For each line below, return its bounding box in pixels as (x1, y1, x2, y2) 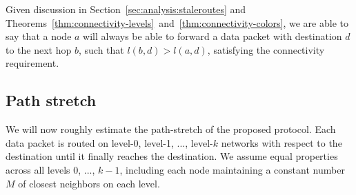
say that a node (6, 29, 72, 43)
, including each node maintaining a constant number (119, 162, 345, 176)
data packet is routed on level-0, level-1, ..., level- (6, 135, 213, 150)
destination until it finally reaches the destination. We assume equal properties (6, 149, 338, 163)
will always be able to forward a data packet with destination (83, 29, 342, 43)
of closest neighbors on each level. (18, 176, 160, 190)
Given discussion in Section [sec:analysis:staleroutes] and (6, 2, 246, 16)
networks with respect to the (221, 135, 342, 150)
